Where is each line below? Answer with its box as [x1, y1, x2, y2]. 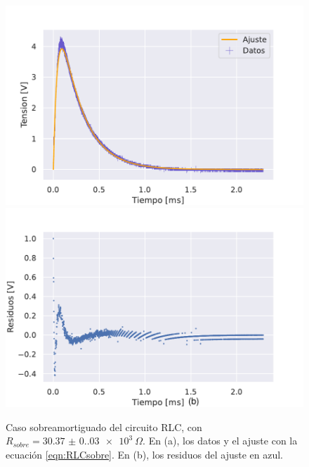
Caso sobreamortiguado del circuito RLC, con [6, 419, 202, 434]
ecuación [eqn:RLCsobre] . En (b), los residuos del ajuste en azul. [6, 447, 284, 461]
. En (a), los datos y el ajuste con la [143, 433, 298, 448]
